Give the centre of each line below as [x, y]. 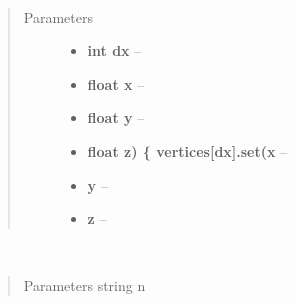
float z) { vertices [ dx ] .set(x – [187, 150]
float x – [116, 83]
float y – [116, 117]
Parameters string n [84, 285]
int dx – [114, 50]
